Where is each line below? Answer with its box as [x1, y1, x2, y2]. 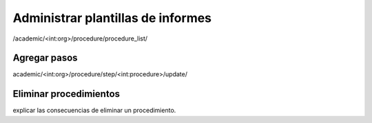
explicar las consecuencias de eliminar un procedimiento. [12, 107, 176, 115]
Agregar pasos [12, 52, 79, 64]
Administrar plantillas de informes [12, 10, 212, 25]
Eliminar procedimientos [12, 88, 121, 100]
